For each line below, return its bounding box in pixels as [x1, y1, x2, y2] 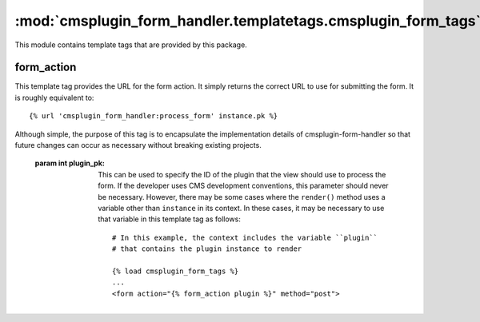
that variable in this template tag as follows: [98, 214, 242, 224]
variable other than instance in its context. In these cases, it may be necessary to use [98, 203, 385, 213]
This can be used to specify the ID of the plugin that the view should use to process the [98, 169, 386, 179]
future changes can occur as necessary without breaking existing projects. [14, 141, 262, 150]
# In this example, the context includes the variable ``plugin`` [112, 233, 378, 242]
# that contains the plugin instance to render [112, 244, 302, 253]
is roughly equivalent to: [14, 93, 94, 102]
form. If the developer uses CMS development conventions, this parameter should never [98, 181, 389, 191]
